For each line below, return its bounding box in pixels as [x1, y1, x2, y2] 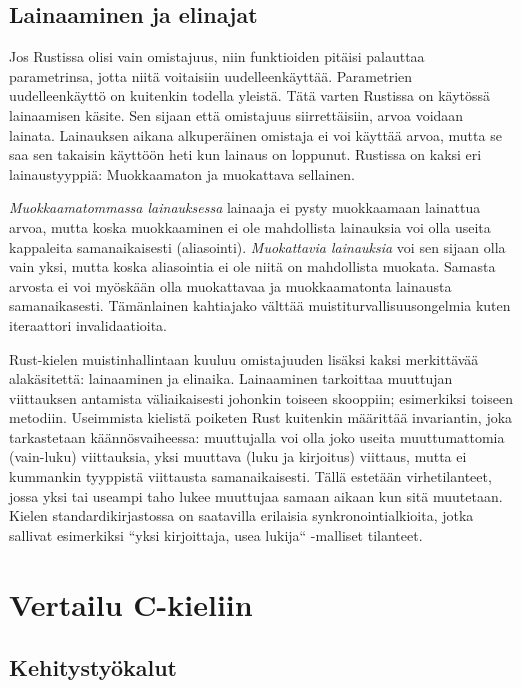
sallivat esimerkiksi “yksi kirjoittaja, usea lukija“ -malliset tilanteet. [9, 524, 423, 545]
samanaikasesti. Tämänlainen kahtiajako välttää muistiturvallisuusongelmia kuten [9, 295, 511, 316]
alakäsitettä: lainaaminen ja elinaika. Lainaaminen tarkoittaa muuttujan [9, 368, 453, 389]
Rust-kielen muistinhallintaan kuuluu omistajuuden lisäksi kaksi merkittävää [9, 348, 479, 369]
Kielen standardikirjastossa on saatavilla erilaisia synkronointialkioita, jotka [9, 505, 474, 526]
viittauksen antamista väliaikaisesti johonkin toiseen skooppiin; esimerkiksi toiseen [9, 387, 513, 408]
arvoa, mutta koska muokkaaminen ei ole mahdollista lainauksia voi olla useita [9, 216, 491, 237]
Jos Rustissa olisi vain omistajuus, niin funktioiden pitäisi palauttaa [9, 46, 425, 67]
